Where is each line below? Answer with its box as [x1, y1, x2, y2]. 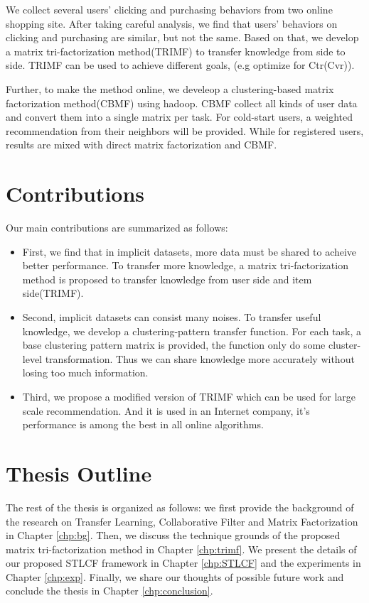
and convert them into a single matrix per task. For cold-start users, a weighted [6, 109, 353, 124]
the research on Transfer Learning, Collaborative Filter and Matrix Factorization [6, 514, 358, 528]
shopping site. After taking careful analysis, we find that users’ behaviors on [6, 16, 338, 31]
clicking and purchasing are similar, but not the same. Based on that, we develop [6, 30, 359, 45]
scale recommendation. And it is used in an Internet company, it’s [22, 403, 310, 418]
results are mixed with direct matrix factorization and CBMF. [6, 137, 277, 152]
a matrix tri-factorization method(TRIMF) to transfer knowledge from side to [6, 43, 346, 58]
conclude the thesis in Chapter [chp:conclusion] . [6, 583, 213, 598]
